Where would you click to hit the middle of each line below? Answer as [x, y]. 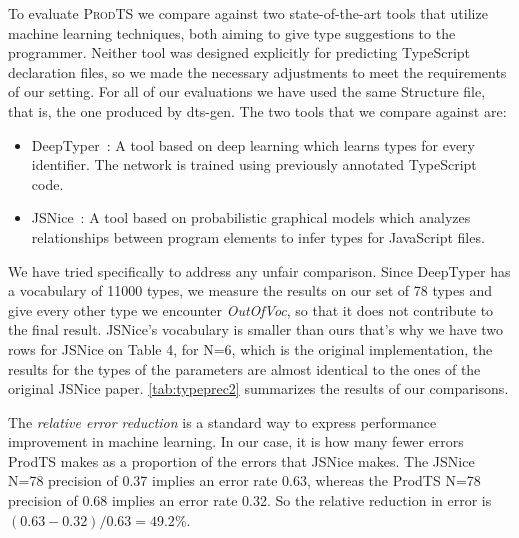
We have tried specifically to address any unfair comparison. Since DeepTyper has [259, 270]
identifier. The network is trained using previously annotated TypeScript [254, 164]
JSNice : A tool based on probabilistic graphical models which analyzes [251, 217]
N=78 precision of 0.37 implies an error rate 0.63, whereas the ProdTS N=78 [244, 480]
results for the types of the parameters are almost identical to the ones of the [244, 368]
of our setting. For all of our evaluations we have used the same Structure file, [247, 91]
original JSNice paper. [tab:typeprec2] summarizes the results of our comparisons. [258, 388]
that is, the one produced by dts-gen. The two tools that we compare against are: [257, 110]
